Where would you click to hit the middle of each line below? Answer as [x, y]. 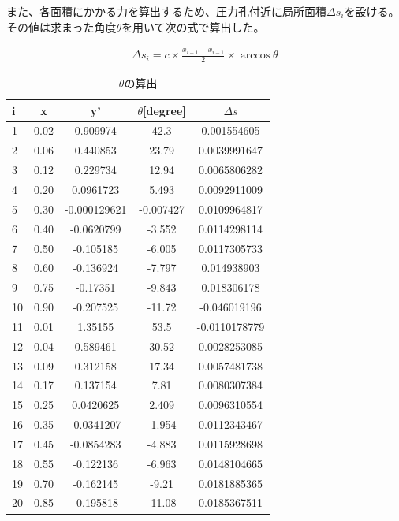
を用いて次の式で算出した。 [193, 26]
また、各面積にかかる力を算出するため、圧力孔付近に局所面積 [166, 11]
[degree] [164, 110]
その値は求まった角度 [62, 26]
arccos [255, 56]
